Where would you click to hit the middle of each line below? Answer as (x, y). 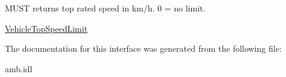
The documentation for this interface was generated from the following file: (143, 48)
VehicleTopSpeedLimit (46, 28)
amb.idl (19, 68)
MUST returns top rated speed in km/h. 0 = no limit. (105, 8)
